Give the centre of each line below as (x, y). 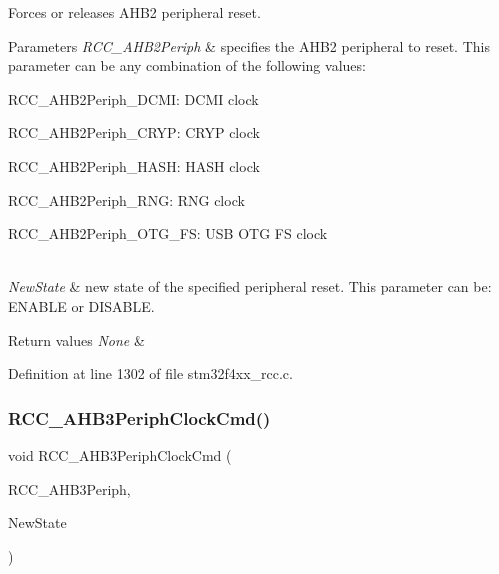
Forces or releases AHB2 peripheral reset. (134, 12)
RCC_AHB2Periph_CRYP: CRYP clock (134, 132)
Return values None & (76, 339)
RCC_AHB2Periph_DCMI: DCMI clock (133, 98)
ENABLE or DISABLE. (81, 305)
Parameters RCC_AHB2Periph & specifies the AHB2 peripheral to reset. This (249, 45)
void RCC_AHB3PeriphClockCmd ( (120, 454)
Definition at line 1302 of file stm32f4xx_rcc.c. (150, 373)
